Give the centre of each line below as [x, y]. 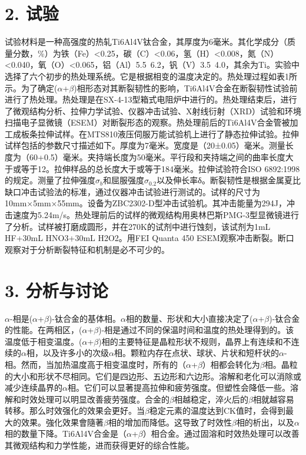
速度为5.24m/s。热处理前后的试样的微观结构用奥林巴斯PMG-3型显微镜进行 [156, 215]
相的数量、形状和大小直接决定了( [189, 318]
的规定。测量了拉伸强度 [50, 180]
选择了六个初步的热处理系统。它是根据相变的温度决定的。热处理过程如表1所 [151, 76]
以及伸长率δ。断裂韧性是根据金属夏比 [229, 180]
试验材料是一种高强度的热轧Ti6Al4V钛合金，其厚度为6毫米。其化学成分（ [146, 42]
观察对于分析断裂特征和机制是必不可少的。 [87, 249]
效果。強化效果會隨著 [62, 422]
